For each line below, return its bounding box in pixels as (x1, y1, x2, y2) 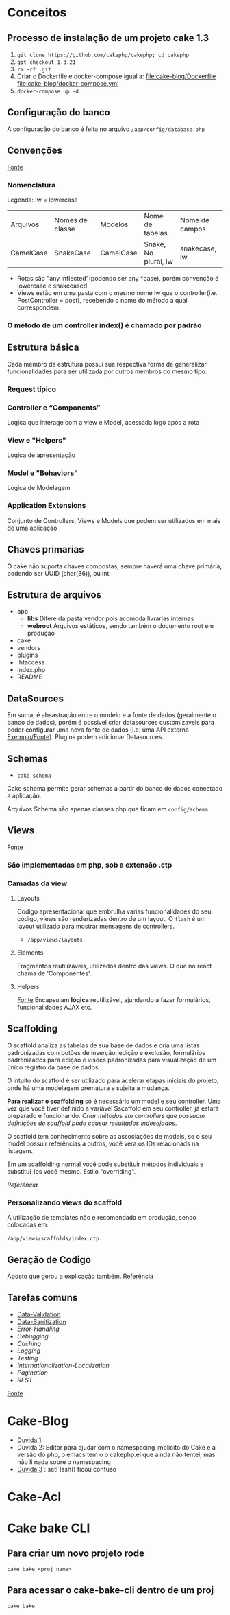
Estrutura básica (7, 342, 79, 353)
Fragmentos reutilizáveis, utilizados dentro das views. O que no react (16, 962, 212, 971)
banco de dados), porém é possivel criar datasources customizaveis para (7, 719, 214, 727)
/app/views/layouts (27, 937, 84, 944)
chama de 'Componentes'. (16, 969, 92, 977)
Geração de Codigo (7, 1254, 91, 1266)
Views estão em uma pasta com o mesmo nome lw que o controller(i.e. (16, 288, 218, 297)
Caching (16, 1339, 42, 1347)
